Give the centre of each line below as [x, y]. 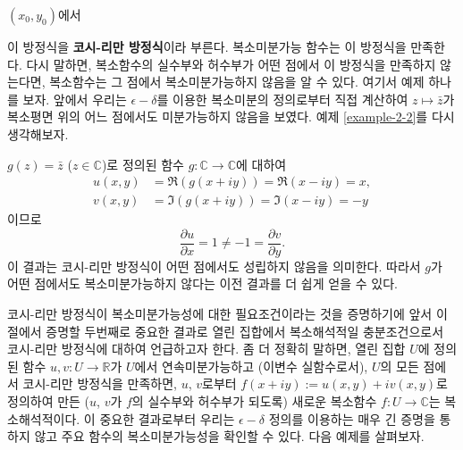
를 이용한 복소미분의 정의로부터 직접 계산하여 [282, 99]
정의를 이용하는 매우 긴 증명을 [352, 418]
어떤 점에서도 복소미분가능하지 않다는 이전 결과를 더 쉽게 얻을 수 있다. [202, 283]
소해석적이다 [42, 418]
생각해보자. [38, 133]
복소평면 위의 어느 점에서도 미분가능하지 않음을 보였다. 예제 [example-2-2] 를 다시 [231, 117]
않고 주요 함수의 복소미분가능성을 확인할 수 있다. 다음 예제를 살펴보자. [229, 436]
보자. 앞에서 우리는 [75, 99]
